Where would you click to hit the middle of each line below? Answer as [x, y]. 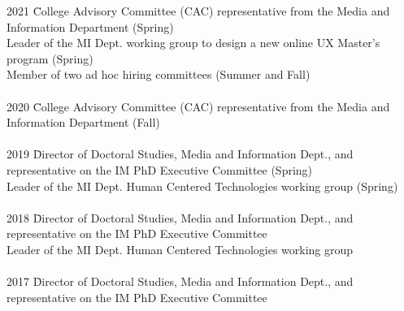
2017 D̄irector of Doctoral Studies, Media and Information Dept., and [180, 281]
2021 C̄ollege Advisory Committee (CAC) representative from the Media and [198, 11]
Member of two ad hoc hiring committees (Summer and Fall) [159, 74]
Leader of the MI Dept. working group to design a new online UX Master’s [193, 43]
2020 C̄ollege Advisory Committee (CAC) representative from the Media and [198, 106]
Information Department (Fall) [83, 122]
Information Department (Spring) [90, 26]
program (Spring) [50, 58]
